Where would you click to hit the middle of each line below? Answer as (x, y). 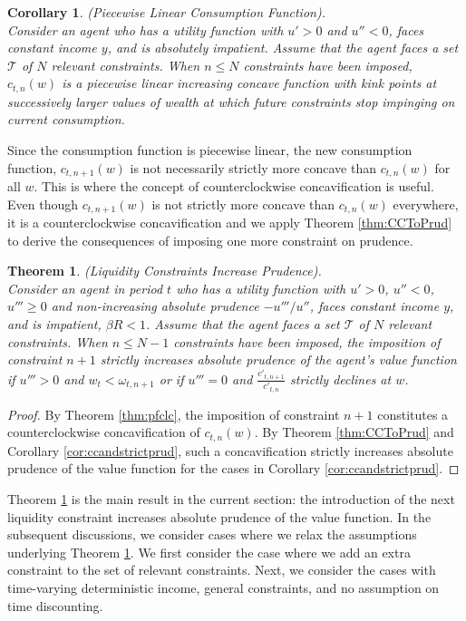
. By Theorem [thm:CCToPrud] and (354, 432)
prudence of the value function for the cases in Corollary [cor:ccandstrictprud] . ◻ (233, 468)
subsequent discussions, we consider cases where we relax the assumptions (212, 534)
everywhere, (426, 204)
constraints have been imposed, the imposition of (307, 341)
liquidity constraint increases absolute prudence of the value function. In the (219, 516)
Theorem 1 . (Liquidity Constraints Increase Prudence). (165, 271)
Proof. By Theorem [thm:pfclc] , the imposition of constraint (174, 414)
